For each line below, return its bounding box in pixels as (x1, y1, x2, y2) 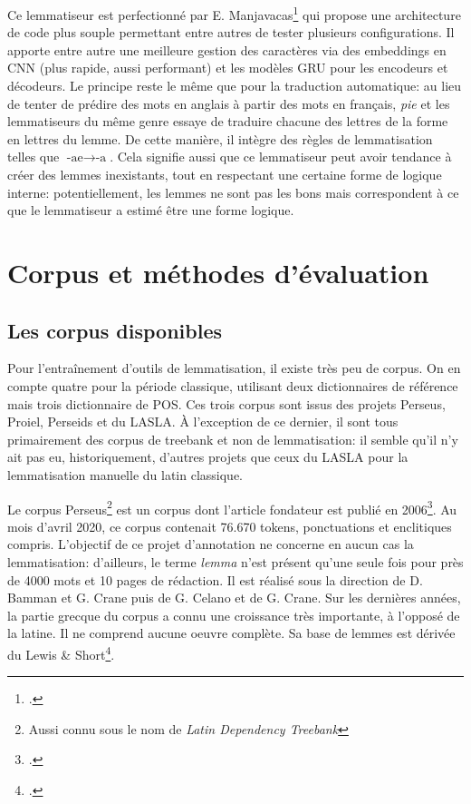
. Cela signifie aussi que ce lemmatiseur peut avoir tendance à (110, 147, 452, 166)
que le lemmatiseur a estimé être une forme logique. (7, 201, 294, 220)
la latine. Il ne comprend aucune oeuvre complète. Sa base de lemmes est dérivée (7, 623, 456, 642)
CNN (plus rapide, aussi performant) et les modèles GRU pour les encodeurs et (7, 58, 448, 77)
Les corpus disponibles (7, 316, 223, 344)
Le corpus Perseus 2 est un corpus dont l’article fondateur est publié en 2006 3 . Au (7, 496, 457, 518)
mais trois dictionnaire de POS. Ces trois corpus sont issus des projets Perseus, (7, 394, 446, 413)
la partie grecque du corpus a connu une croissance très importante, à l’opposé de (7, 605, 460, 624)
